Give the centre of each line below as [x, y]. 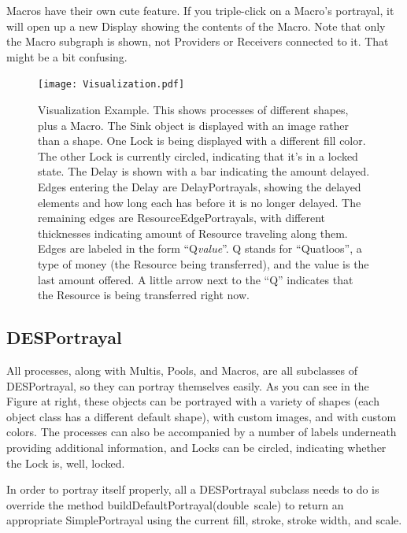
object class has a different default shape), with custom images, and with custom [202, 416]
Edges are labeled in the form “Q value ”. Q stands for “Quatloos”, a [200, 248]
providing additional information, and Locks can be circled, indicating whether [196, 447]
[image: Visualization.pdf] [111, 85]
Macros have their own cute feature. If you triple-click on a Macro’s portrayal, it [200, 10]
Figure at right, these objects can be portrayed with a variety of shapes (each [193, 401]
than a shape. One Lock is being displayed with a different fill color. [202, 141]
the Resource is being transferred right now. [144, 295]
